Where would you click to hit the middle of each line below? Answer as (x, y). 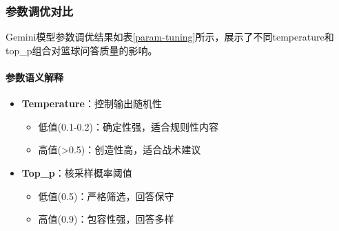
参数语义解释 (34, 77)
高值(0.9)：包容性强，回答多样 (106, 219)
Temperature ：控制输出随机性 (92, 103)
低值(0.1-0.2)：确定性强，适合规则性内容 (128, 126)
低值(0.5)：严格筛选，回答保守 (106, 196)
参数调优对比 (40, 11)
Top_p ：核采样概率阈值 (77, 172)
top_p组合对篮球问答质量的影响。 (82, 50)
